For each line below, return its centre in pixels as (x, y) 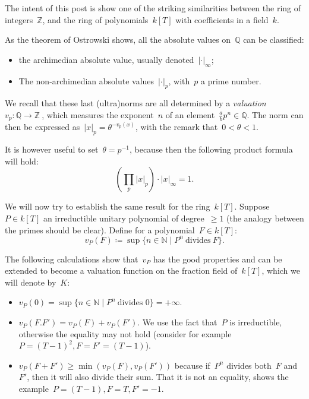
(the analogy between (265, 218)
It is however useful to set (52, 149)
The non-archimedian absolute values (86, 80)
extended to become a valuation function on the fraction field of (121, 270)
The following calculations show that (72, 259)
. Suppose (252, 206)
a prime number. (231, 80)
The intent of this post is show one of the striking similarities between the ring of (153, 8)
